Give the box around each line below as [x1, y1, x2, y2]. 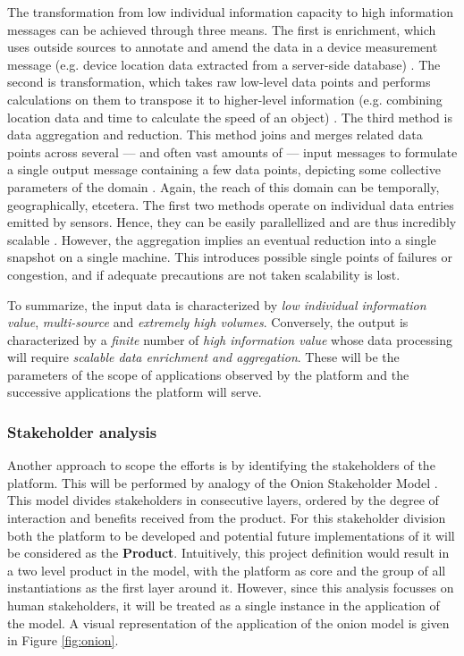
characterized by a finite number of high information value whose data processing [7, 330, 453, 349]
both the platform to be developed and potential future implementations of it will [7, 526, 455, 544]
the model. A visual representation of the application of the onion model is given [7, 613, 450, 632]
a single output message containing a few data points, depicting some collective [7, 160, 441, 179]
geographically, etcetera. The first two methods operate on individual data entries [7, 195, 454, 214]
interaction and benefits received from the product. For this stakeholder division [7, 509, 446, 527]
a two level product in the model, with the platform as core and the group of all [7, 560, 446, 579]
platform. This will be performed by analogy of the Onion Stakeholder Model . [7, 473, 438, 492]
